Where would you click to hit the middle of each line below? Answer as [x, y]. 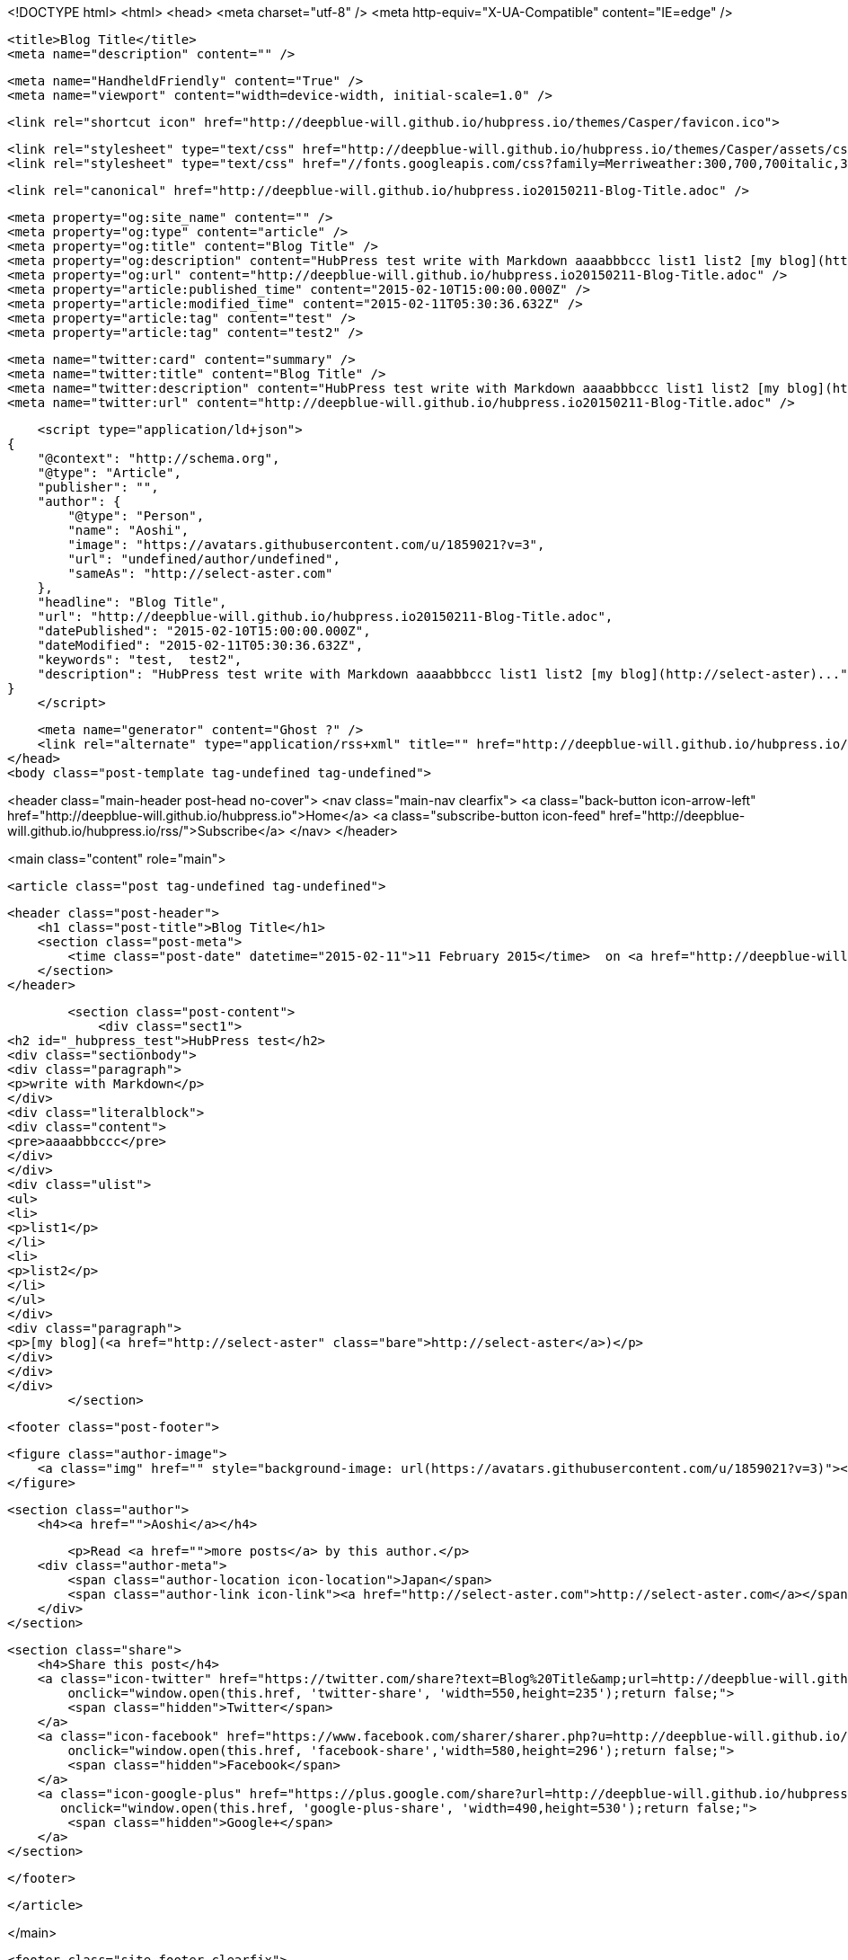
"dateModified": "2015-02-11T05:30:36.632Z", [200, 645]
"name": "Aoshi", [128, 530]
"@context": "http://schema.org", [159, 458]
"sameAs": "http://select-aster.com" [200, 573]
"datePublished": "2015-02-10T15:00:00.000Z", [204, 631]
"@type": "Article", [109, 473]
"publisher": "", [98, 487]
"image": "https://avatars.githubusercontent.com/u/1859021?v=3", [306, 545]
